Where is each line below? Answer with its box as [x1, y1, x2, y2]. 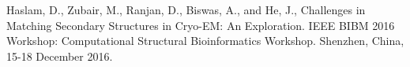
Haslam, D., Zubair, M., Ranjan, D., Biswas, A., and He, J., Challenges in [6, 2, 366, 17]
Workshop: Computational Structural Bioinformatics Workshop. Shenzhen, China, [6, 32, 404, 49]
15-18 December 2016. [6, 47, 113, 64]
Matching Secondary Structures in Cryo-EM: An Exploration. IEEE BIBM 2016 [6, 17, 395, 33]
